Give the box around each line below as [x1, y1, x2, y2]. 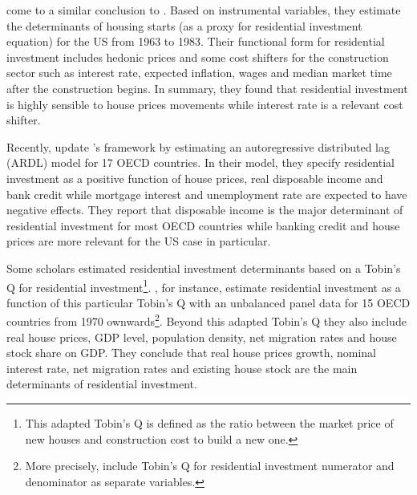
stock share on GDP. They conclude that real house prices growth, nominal [6, 344, 377, 361]
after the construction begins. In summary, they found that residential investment [6, 79, 408, 96]
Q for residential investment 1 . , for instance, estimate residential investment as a [6, 276, 401, 295]
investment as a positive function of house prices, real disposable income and [6, 169, 383, 186]
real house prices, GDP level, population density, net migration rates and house [6, 328, 397, 345]
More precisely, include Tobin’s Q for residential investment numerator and [25, 457, 395, 474]
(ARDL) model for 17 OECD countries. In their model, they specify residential [6, 154, 395, 171]
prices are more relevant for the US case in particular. [6, 233, 271, 250]
